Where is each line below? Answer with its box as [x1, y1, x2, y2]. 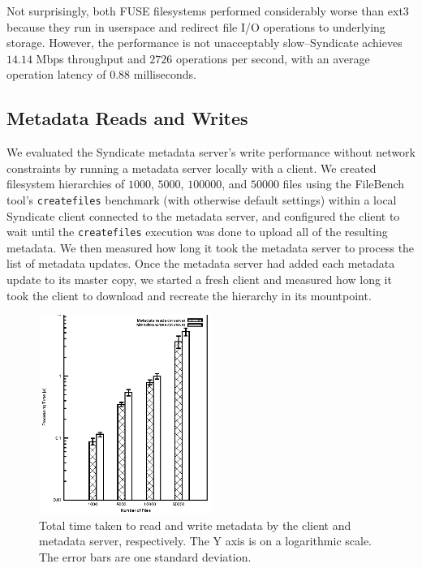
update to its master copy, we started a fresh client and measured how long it [6, 271, 392, 288]
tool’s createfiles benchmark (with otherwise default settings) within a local [6, 191, 397, 208]
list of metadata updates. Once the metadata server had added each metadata [6, 255, 395, 272]
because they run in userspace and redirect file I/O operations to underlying [6, 18, 385, 35]
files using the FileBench [282, 175, 405, 192]
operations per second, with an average [176, 49, 370, 67]
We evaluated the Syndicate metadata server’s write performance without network [6, 144, 416, 161]
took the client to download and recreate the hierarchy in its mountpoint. [6, 286, 372, 303]
